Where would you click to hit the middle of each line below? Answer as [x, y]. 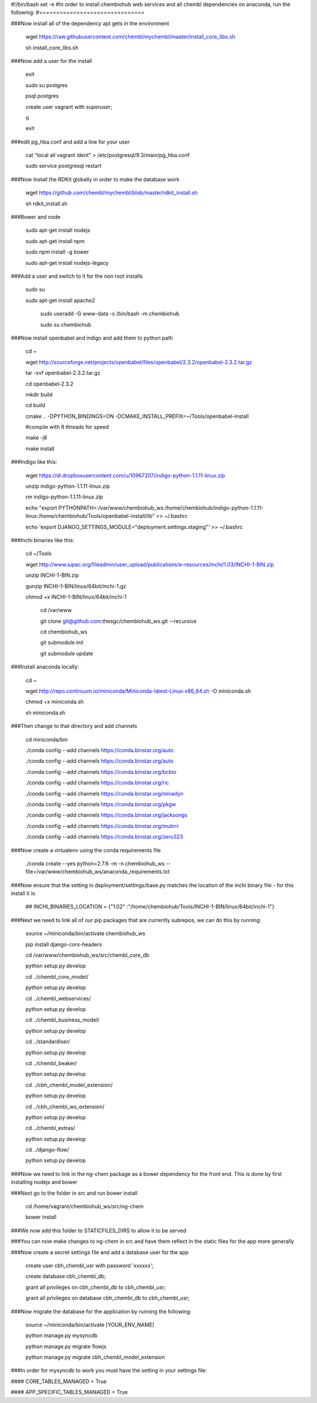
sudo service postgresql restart [64, 166]
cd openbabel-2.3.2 [49, 384]
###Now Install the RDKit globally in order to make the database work [95, 179]
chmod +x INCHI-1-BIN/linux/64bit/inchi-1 [76, 597]
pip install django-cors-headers [64, 944]
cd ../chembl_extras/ [50, 1128]
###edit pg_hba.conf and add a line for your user [70, 142]
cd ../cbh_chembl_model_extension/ [69, 1085]
